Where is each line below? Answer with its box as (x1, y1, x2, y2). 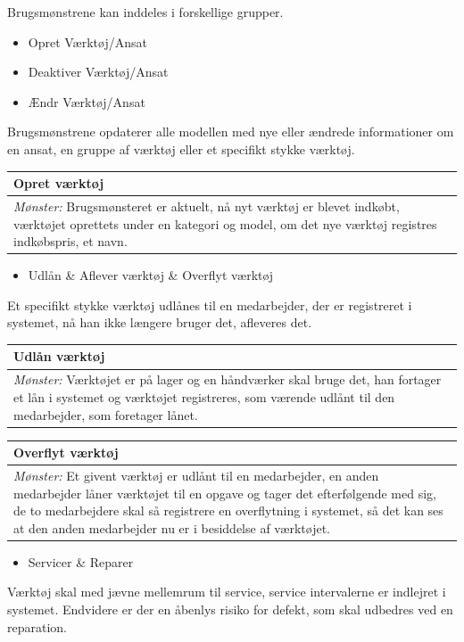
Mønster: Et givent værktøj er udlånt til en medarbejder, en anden (13, 465, 379, 484)
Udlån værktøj (13, 347, 105, 366)
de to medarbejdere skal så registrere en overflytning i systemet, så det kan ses (13, 501, 443, 520)
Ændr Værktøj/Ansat (28, 92, 145, 111)
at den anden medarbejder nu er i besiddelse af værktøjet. (13, 518, 330, 537)
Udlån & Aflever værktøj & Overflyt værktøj (28, 266, 274, 284)
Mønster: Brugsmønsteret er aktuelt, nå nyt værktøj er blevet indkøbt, (13, 196, 400, 215)
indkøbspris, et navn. (13, 232, 128, 251)
